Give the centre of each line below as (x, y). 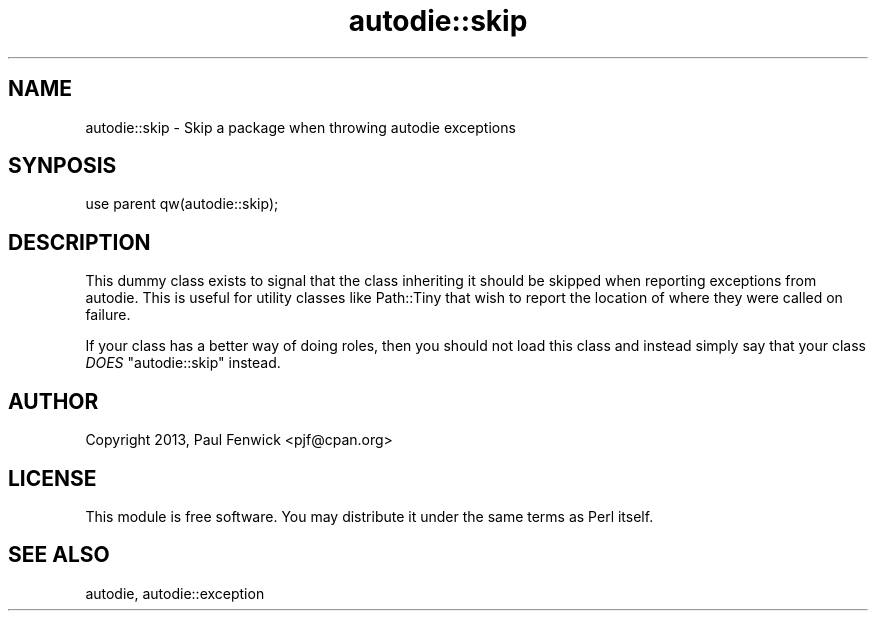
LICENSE (52, 478)
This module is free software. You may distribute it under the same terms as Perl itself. (369, 516)
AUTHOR (53, 401)
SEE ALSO (59, 555)
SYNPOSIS (62, 166)
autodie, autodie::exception (175, 593)
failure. (108, 315)
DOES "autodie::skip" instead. (183, 363)
